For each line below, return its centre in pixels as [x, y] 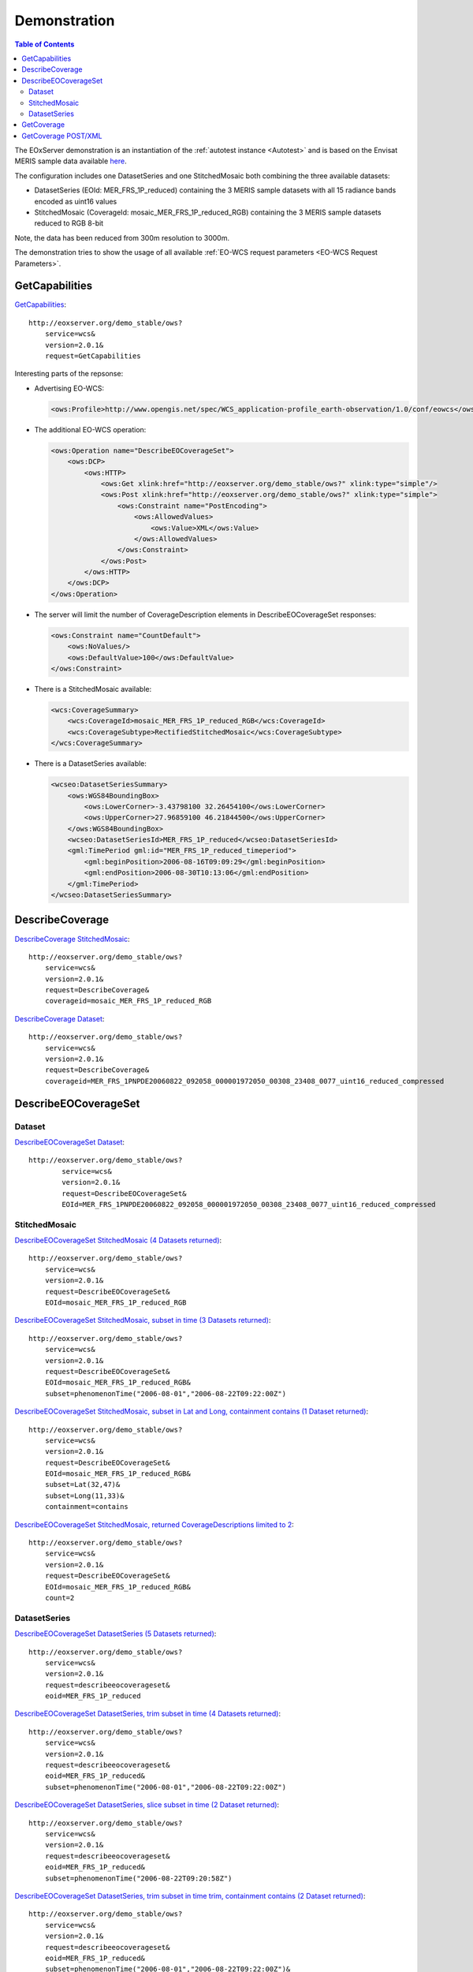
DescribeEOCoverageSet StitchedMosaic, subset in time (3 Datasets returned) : [143, 1320]
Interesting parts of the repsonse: [69, 374]
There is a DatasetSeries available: [91, 764]
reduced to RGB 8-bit [69, 223]
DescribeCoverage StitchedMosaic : [72, 939]
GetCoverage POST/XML [62, 136]
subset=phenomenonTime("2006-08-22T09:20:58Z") [138, 1878]
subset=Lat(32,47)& [82, 1485]
